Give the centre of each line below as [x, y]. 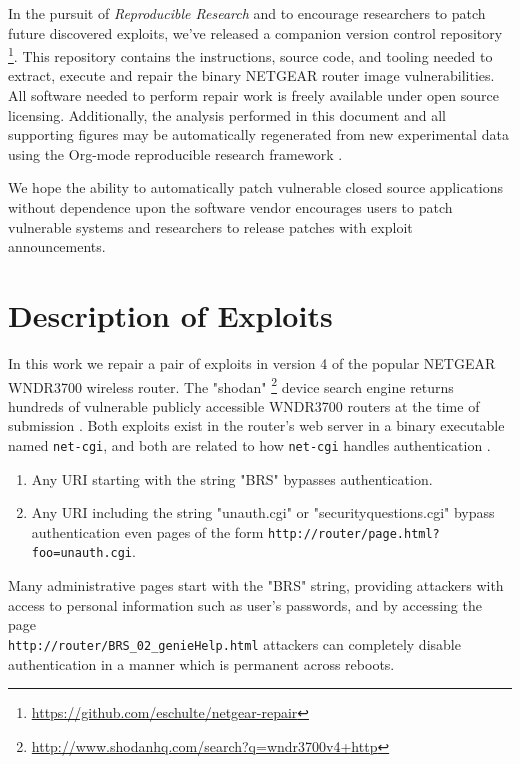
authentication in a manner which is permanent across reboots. [201, 663]
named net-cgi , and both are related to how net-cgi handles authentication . [249, 444]
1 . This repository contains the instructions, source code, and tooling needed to [250, 54]
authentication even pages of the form [147, 531]
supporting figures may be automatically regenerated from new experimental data [258, 134]
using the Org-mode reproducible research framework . [175, 153]
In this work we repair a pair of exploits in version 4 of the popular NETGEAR [252, 362]
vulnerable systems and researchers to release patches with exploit [210, 226]
